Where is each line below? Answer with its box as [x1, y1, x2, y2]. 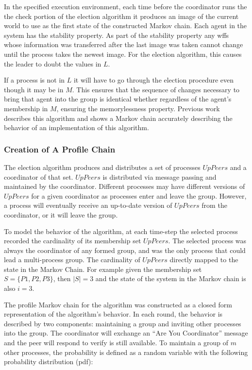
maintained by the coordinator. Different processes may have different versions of [4, 181, 245, 191]
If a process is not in [4, 75, 65, 85]
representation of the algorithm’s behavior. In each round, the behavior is [4, 309, 223, 319]
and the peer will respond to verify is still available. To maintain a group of [4, 337, 229, 348]
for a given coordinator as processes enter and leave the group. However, [31, 190, 247, 201]
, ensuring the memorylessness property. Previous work [56, 103, 220, 113]
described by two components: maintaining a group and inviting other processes [4, 318, 241, 328]
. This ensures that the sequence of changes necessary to [72, 84, 240, 94]
